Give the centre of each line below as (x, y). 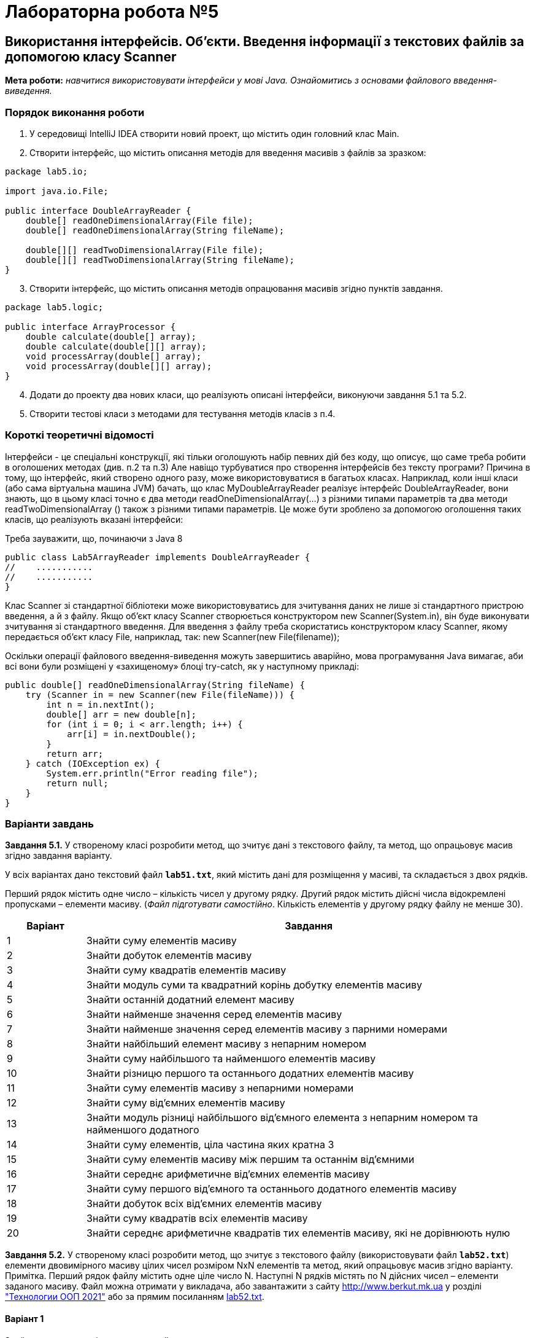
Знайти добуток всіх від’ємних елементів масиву (204, 1204)
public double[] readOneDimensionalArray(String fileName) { (155, 685)
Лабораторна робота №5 (112, 12)
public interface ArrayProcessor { (90, 327)
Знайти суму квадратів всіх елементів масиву (197, 1219)
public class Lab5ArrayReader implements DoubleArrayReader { (158, 557)
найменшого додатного (143, 1130)
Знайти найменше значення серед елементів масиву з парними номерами (267, 1029)
